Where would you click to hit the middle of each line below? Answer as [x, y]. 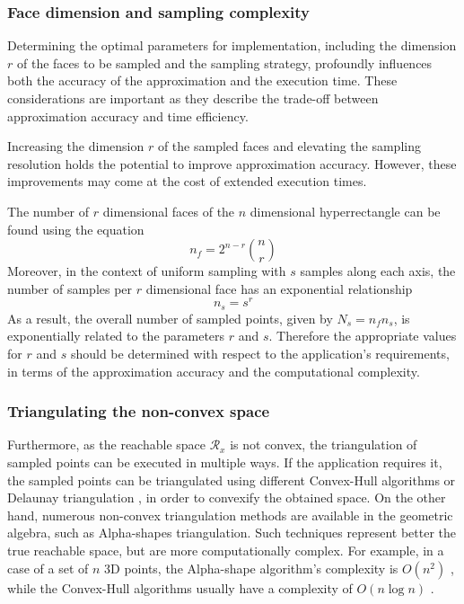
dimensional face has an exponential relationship [279, 288]
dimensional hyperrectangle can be [345, 211]
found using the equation [76, 229]
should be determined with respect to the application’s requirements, [260, 354]
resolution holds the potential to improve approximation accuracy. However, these [232, 163]
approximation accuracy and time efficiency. [128, 115]
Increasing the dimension [76, 146]
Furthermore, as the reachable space [106, 444]
